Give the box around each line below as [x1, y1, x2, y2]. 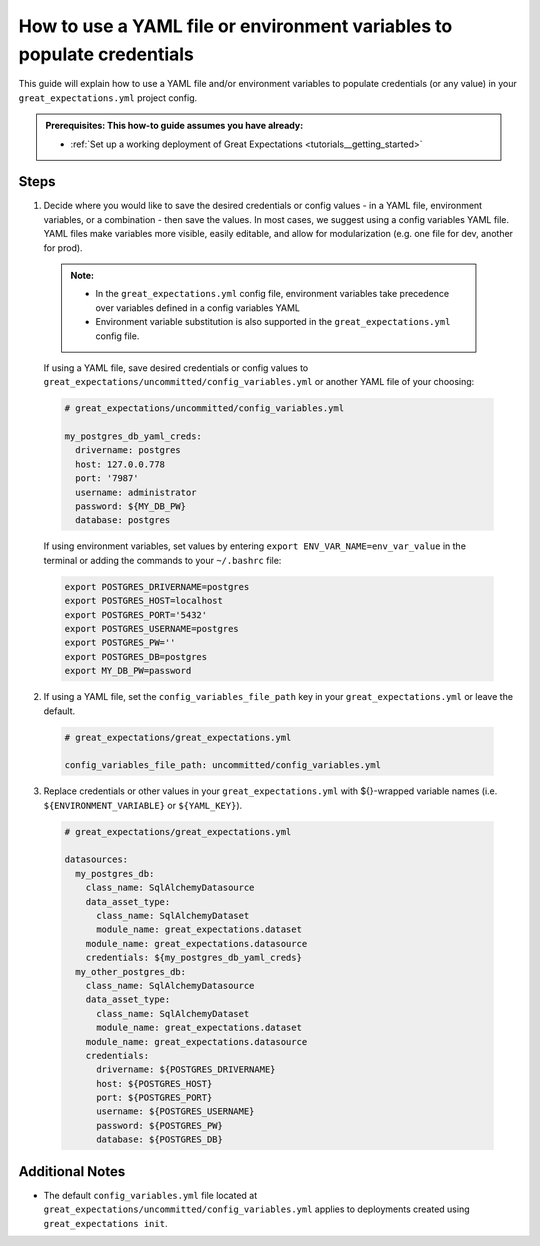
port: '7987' [75, 473, 139, 484]
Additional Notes [18, 1163, 126, 1180]
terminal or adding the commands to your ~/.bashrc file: [43, 554, 282, 566]
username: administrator [75, 486, 197, 498]
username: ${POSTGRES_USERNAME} [96, 1106, 255, 1117]
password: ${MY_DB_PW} [75, 501, 187, 512]
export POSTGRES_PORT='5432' [64, 609, 208, 620]
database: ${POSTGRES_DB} [96, 1134, 224, 1145]
